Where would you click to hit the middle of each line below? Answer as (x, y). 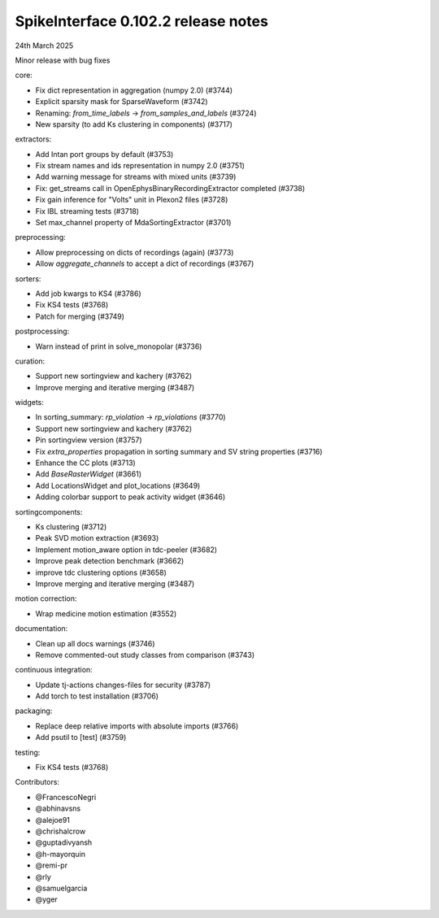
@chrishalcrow (61, 831)
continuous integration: (54, 670)
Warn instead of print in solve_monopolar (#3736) (119, 346)
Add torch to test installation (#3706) (97, 696)
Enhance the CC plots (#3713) (85, 463)
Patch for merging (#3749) (80, 316)
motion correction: (46, 598)
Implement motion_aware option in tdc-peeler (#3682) (126, 550)
